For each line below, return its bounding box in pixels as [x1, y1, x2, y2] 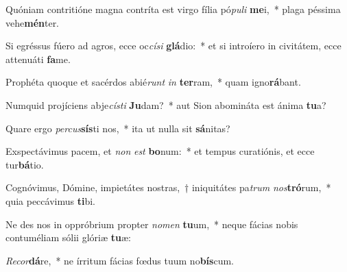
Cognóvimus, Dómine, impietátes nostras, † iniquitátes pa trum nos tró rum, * [5, 180, 331, 195]
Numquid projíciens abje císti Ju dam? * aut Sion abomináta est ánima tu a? [5, 97, 326, 112]
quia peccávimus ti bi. [5, 193, 95, 208]
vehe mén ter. [5, 15, 60, 29]
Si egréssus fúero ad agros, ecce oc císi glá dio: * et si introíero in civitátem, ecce [5, 38, 342, 53]
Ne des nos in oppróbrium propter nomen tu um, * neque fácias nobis [5, 217, 298, 231]
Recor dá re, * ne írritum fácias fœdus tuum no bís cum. [5, 253, 234, 267]
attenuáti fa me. [5, 51, 71, 66]
